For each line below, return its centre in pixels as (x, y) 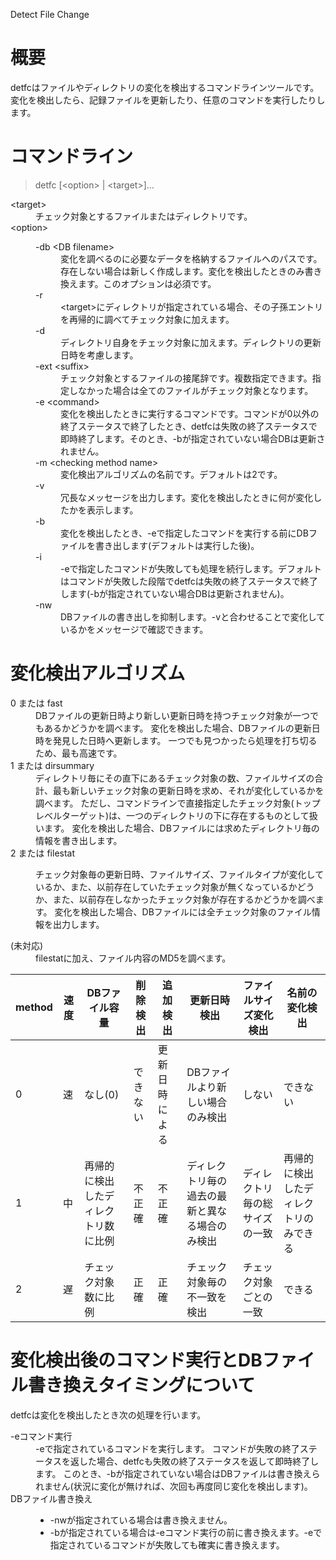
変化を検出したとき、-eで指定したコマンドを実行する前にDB (184, 533)
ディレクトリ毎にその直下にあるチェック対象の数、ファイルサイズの (175, 778)
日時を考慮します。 (99, 355)
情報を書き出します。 (79, 840)
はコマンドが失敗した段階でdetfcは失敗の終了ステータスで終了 (189, 581)
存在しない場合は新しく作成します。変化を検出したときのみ (182, 271)
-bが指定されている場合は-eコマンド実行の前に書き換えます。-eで (186, 1532)
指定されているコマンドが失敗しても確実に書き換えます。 (167, 1545)
